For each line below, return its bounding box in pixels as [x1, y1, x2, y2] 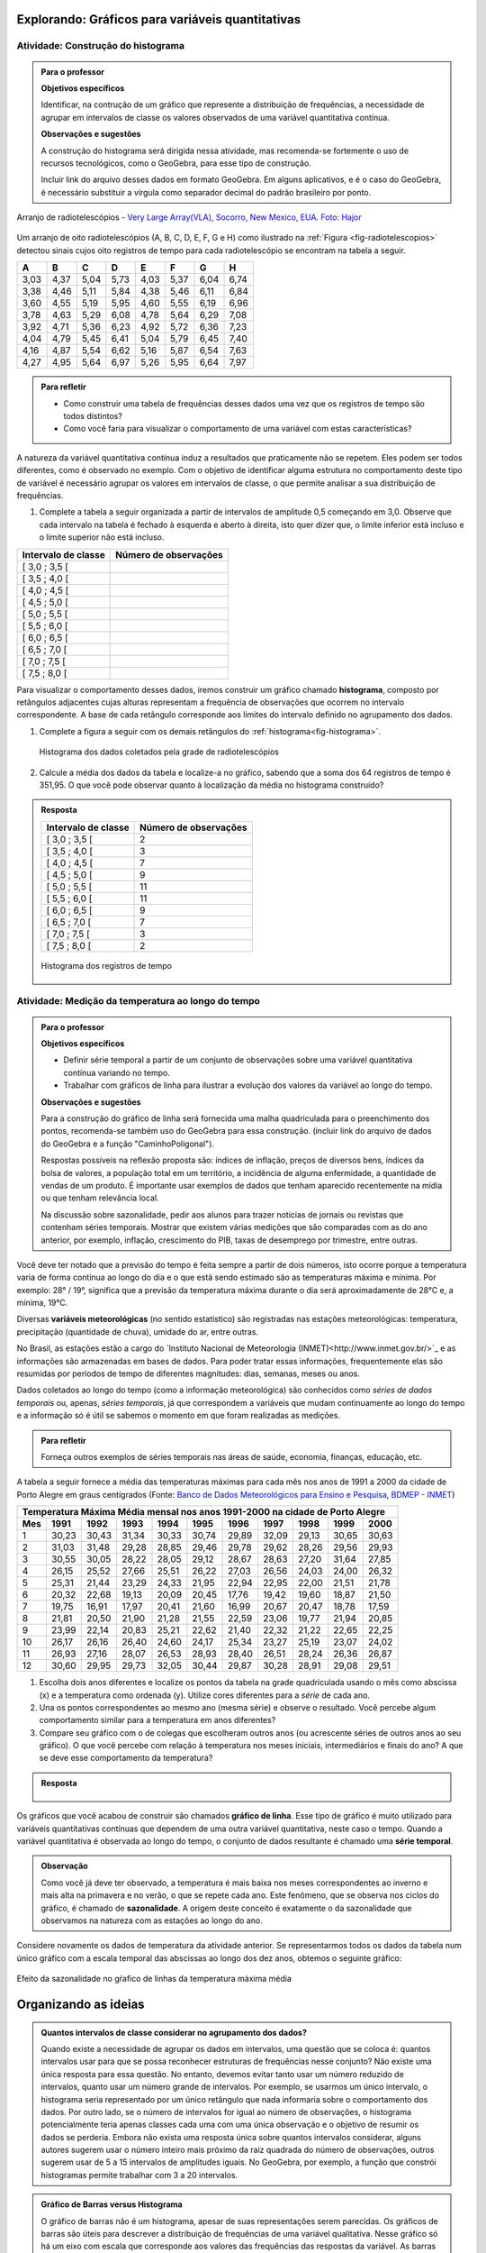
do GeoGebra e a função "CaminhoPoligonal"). [40, 1138, 215, 1149]
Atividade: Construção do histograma [16, 40, 184, 52]
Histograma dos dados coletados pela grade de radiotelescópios [39, 746, 279, 757]
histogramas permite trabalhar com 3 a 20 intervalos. [40, 2169, 238, 2180]
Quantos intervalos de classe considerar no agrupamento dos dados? [40, 2027, 308, 2038]
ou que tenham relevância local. [40, 1192, 159, 1203]
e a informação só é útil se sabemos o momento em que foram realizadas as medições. [16, 1410, 341, 1421]
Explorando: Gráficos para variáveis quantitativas [16, 12, 301, 27]
